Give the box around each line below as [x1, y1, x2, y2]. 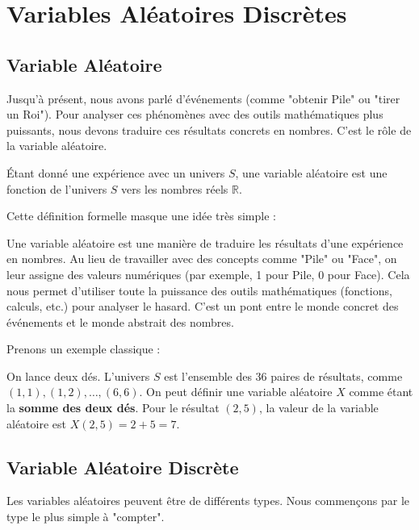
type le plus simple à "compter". [6, 508, 165, 525]
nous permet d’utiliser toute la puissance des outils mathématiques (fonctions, [6, 282, 392, 298]
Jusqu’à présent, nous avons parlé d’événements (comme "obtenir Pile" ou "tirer [6, 90, 400, 106]
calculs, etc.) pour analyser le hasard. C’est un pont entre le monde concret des [6, 298, 399, 315]
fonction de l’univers [6, 180, 107, 197]
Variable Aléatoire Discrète [6, 454, 239, 479]
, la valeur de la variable [258, 399, 379, 416]
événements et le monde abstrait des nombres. [6, 313, 234, 330]
